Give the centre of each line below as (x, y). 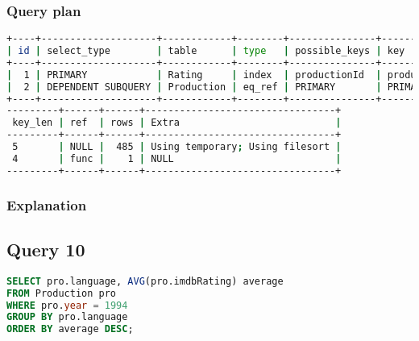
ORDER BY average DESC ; (70, 329)
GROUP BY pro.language (67, 317)
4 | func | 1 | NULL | (177, 158)
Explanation (47, 204)
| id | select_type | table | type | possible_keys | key (206, 51)
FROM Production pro (62, 293)
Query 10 (46, 249)
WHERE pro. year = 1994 (67, 305)
